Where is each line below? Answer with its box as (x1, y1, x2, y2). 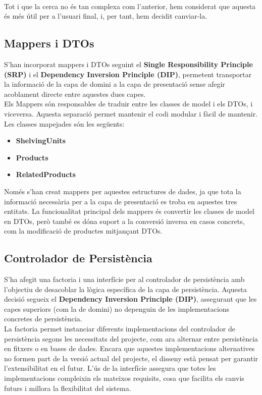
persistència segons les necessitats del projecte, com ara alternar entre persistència (4, 333, 258, 344)
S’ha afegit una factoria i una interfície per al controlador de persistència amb (4, 274, 245, 285)
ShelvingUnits (16, 135, 66, 146)
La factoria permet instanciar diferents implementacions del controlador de (4, 323, 235, 334)
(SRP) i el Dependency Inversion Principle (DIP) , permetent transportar (4, 69, 252, 79)
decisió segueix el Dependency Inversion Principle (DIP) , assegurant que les (4, 294, 257, 304)
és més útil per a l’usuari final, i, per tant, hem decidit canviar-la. (4, 11, 207, 21)
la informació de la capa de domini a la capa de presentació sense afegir (4, 79, 225, 89)
